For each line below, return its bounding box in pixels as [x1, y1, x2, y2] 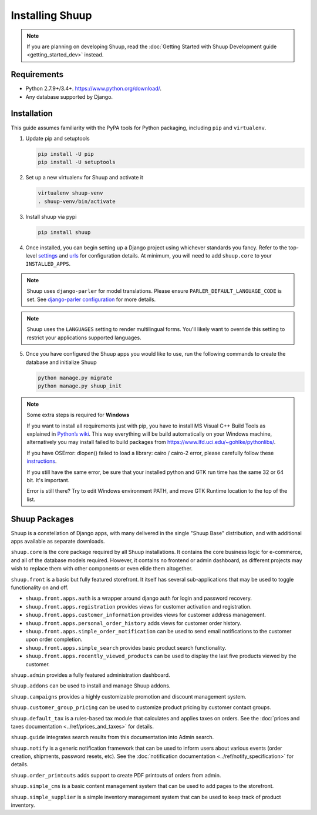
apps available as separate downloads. [11, 538, 105, 545]
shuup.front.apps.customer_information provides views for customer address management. [25, 612, 267, 619]
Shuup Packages [11, 514, 74, 524]
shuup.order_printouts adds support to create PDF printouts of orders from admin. [11, 771, 221, 779]
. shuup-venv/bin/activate [38, 198, 116, 205]
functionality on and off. [11, 584, 69, 591]
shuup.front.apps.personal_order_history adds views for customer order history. [25, 619, 242, 626]
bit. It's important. [26, 477, 70, 483]
